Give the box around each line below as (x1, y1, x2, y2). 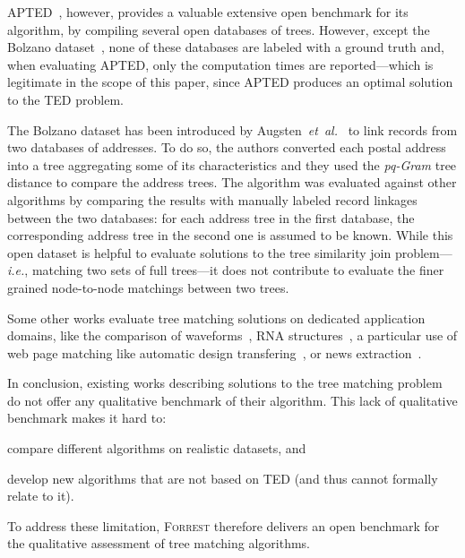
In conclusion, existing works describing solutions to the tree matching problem (7, 373, 443, 392)
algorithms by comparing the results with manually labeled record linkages (7, 190, 418, 209)
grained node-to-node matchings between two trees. (7, 278, 289, 296)
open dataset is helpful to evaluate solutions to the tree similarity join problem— (7, 243, 452, 262)
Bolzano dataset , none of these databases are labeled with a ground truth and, (7, 38, 444, 56)
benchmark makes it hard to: (7, 408, 167, 427)
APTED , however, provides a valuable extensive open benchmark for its (7, 3, 409, 21)
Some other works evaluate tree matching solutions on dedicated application (7, 308, 426, 327)
